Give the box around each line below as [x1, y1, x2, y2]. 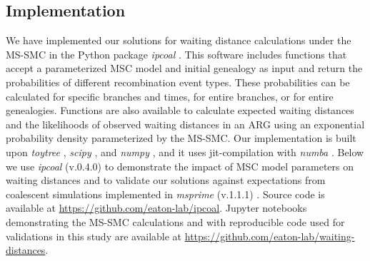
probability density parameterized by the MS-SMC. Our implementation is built [6, 130, 356, 145]
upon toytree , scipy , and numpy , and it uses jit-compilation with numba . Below [6, 144, 364, 159]
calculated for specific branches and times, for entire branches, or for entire [6, 88, 334, 103]
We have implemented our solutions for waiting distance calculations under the [6, 33, 351, 48]
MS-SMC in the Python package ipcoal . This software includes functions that [6, 46, 347, 61]
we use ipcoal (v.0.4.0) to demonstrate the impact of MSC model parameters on [6, 158, 354, 173]
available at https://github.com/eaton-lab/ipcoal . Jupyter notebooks [6, 200, 307, 215]
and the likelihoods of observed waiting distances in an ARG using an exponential [6, 116, 365, 131]
